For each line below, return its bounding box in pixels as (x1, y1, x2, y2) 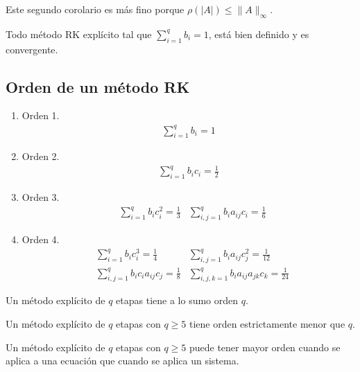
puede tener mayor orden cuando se (189, 339, 341, 354)
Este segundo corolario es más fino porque (6, 2, 185, 16)
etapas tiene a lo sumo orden (116, 293, 239, 308)
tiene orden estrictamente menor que (189, 317, 345, 331)
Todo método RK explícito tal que (6, 26, 152, 41)
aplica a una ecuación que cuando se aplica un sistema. (6, 353, 239, 368)
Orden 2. (22, 149, 60, 163)
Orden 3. (22, 190, 60, 204)
